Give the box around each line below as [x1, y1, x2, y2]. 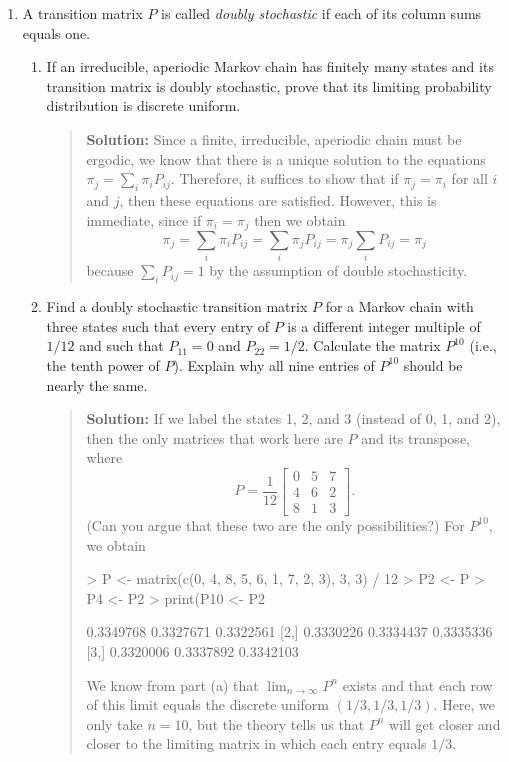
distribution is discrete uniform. [46, 95, 241, 116]
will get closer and [389, 713, 501, 734]
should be [403, 354, 463, 375]
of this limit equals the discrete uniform [86, 694, 329, 715]
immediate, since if [86, 209, 202, 230]
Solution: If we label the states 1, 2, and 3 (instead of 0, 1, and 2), [86, 408, 501, 429]
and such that [79, 335, 164, 356]
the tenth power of [46, 354, 160, 375]
